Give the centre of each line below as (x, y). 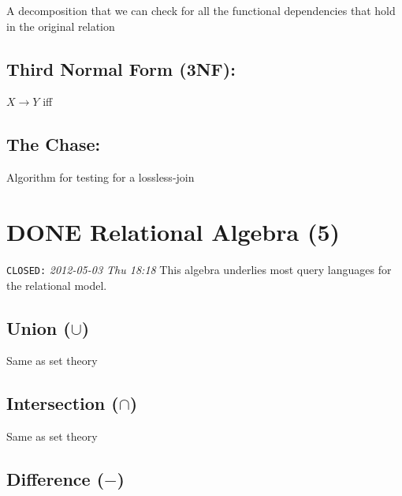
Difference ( (56, 479)
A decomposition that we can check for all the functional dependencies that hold (201, 10)
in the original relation (61, 26)
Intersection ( (63, 403)
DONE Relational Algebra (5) (173, 231)
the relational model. (57, 285)
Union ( (39, 327)
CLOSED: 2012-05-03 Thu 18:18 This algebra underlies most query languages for (199, 269)
